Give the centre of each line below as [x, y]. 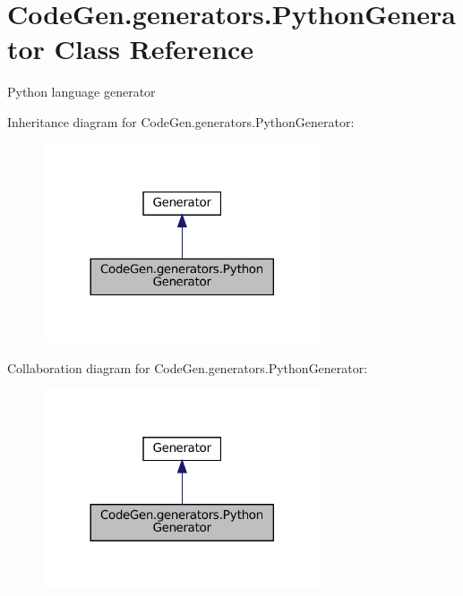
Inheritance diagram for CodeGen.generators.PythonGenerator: [181, 121]
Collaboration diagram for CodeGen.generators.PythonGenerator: [188, 367]
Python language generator [81, 92]
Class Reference [154, 49]
